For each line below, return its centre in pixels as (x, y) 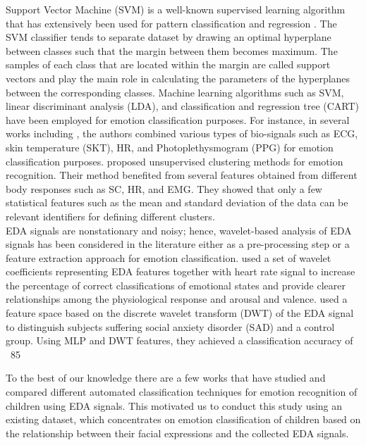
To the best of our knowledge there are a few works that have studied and (166, 378)
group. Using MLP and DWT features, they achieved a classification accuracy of (179, 340)
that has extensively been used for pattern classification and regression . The (171, 23)
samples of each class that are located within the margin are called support (168, 64)
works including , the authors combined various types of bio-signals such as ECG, (182, 133)
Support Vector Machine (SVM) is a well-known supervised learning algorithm (176, 9)
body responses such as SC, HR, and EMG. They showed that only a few (164, 188)
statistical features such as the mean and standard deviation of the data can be (177, 202)
